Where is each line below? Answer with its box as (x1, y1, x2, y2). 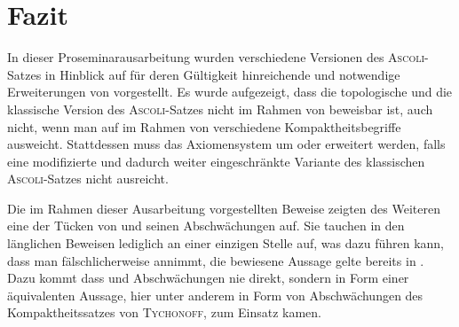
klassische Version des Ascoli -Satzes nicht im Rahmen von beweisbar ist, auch (7, 99, 433, 118)
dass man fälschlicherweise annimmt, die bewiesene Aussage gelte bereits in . (7, 251, 424, 269)
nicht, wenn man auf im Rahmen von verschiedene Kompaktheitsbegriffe (7, 117, 401, 136)
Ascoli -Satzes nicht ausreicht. (7, 169, 169, 188)
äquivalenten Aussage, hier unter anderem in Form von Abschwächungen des (7, 285, 423, 304)
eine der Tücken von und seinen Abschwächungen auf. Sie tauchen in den (7, 216, 405, 235)
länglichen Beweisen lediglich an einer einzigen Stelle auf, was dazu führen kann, (7, 234, 444, 253)
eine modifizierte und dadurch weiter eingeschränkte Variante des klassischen (7, 152, 425, 170)
